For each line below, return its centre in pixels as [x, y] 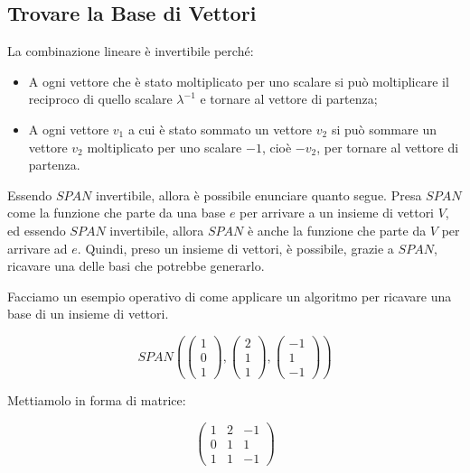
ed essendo [37, 230]
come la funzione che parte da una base [117, 213]
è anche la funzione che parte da [337, 230]
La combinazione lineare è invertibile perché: [131, 51]
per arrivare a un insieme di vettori [337, 213]
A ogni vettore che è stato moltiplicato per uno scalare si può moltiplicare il [239, 81]
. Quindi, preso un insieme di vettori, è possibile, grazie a [235, 248]
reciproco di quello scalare [100, 99]
